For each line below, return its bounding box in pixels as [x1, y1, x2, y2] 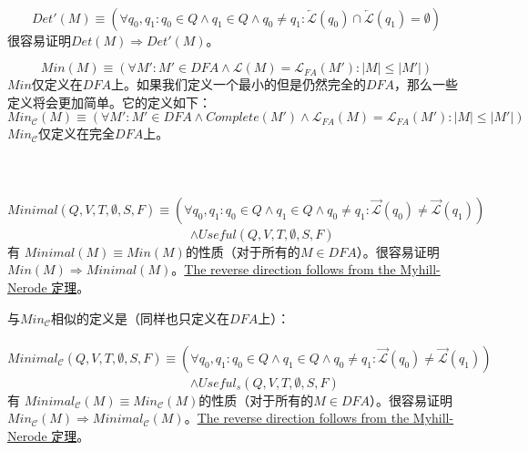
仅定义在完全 [38, 124, 116, 143]
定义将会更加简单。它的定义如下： [7, 92, 211, 111]
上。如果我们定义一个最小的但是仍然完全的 [110, 75, 366, 94]
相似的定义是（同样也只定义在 [51, 308, 230, 327]
